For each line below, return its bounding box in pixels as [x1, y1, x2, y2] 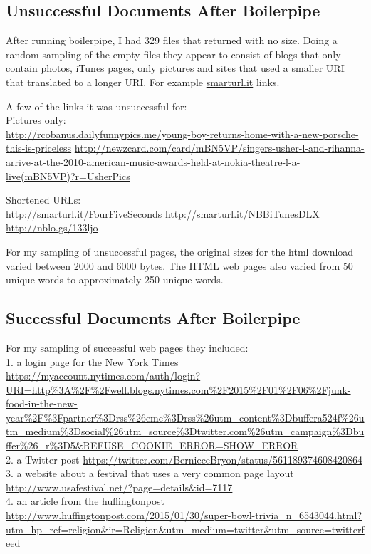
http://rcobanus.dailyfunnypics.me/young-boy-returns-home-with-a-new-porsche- [6, 126, 359, 141]
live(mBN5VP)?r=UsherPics [6, 168, 130, 183]
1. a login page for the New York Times [6, 354, 179, 369]
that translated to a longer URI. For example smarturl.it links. [6, 74, 280, 89]
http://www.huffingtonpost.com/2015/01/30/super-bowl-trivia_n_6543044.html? [6, 508, 362, 523]
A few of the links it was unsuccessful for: [6, 98, 187, 113]
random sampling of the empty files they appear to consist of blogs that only [6, 46, 341, 61]
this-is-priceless [6, 140, 72, 155]
